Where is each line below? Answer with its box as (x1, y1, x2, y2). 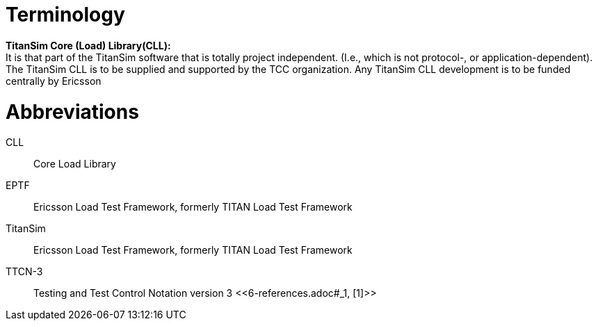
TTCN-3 (6, 266, 43, 278)
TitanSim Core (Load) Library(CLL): (6, 39, 171, 51)
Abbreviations (6, 99, 139, 124)
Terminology (6, 3, 125, 26)
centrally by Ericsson (6, 74, 102, 87)
